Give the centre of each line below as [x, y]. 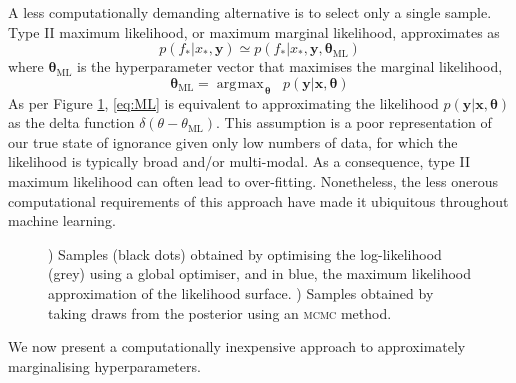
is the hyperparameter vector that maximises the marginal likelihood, [289, 66]
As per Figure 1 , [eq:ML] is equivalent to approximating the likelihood [223, 102]
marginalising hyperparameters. [104, 365]
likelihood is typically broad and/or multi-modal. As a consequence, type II [239, 161]
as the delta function [71, 122]
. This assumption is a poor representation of [354, 122]
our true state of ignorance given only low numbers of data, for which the [233, 141]
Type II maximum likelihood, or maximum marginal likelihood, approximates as [254, 31]
